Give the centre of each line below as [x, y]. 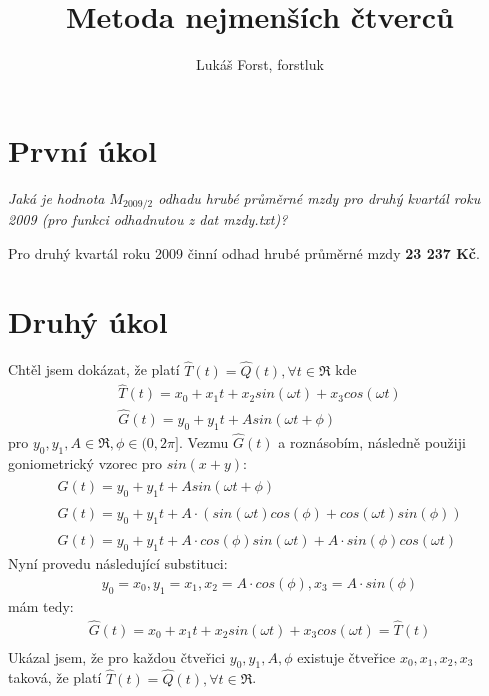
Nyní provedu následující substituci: [118, 563]
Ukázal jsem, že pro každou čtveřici [117, 656]
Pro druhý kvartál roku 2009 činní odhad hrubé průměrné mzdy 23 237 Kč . [244, 252]
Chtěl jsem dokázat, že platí [94, 369]
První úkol [82, 149]
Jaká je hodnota [56, 197]
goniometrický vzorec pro [85, 462]
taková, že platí [55, 677]
